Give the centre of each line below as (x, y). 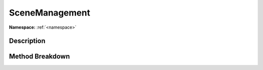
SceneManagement (49, 13)
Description (27, 41)
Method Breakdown (39, 57)
